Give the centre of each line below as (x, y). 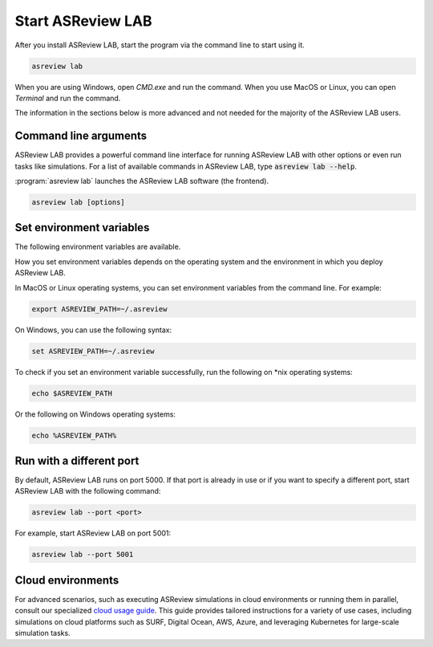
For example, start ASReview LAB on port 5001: (93, 533)
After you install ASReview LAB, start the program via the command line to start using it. (160, 45)
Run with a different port (77, 460)
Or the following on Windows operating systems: (95, 414)
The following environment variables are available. (98, 247)
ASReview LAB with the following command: (88, 491)
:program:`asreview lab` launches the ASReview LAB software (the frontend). (142, 181)
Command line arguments (81, 136)
